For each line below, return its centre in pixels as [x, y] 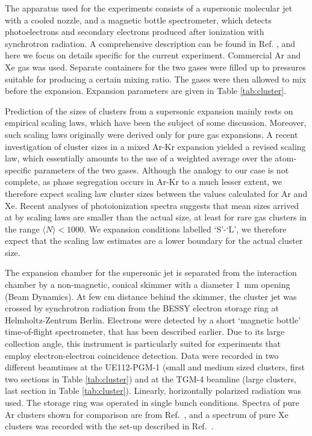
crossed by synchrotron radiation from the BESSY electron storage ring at [142, 308]
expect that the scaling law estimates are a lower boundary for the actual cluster [154, 241]
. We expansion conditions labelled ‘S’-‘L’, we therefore [185, 229]
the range [22, 229]
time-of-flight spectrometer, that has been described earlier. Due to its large [145, 332]
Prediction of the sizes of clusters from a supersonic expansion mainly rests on [149, 111]
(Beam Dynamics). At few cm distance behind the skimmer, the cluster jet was [151, 296]
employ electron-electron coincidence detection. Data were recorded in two [142, 355]
